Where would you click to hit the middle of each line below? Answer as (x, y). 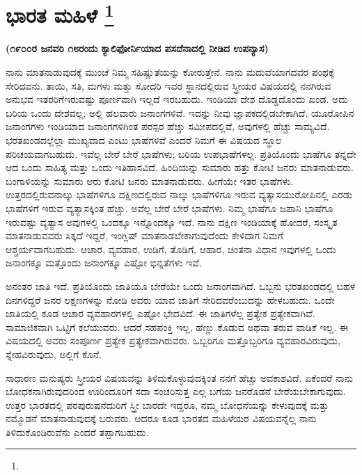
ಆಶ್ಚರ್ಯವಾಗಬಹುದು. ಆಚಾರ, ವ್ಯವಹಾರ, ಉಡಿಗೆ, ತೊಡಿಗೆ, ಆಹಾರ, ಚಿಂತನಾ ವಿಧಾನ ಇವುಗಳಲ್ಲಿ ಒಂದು (171, 249)
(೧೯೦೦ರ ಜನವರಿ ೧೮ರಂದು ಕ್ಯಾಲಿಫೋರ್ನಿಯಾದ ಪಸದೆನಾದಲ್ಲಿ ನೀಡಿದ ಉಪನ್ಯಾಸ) (137, 48)
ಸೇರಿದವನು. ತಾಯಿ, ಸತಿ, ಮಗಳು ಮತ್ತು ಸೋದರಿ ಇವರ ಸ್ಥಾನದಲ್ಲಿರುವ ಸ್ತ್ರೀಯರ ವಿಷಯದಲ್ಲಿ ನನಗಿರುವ (168, 85)
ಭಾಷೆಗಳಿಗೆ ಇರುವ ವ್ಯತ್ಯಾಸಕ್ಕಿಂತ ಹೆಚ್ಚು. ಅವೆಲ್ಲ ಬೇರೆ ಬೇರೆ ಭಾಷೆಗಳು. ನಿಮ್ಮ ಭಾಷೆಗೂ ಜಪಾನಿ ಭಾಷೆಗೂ (170, 208)
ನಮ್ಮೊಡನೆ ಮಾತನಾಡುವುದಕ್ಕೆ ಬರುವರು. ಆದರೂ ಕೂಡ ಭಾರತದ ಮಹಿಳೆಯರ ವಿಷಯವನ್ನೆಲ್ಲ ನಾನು (161, 418)
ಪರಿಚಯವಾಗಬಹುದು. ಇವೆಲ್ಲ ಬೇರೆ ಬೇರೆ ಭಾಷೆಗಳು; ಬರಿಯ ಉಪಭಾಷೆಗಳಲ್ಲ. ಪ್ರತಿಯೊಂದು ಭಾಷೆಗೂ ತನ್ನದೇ (181, 153)
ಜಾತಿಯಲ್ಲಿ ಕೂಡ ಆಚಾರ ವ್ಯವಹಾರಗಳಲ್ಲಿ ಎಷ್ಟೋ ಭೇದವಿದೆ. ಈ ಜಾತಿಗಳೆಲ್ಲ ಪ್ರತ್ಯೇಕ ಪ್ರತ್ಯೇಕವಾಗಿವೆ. (160, 313)
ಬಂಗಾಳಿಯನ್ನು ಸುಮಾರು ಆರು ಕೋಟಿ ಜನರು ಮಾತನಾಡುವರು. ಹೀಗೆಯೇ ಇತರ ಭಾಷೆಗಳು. (150, 180)
